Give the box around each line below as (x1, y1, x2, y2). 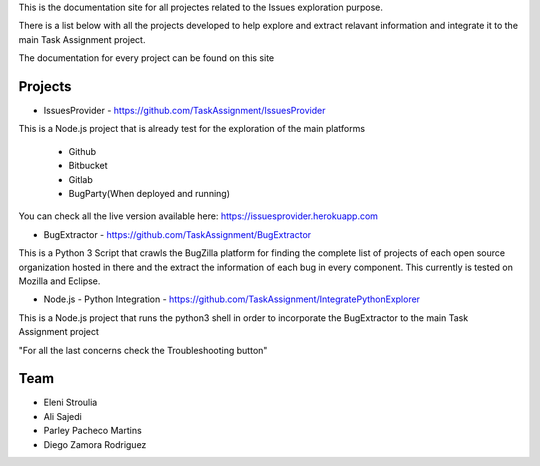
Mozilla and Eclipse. (18, 275, 101, 287)
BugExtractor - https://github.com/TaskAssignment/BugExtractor (43, 228, 312, 240)
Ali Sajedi (43, 410, 82, 422)
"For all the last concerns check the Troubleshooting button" (18, 344, 268, 356)
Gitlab (68, 173, 94, 185)
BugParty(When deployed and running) (68, 188, 230, 200)
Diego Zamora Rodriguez (43, 438, 147, 450)
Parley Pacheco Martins (43, 425, 142, 437)
